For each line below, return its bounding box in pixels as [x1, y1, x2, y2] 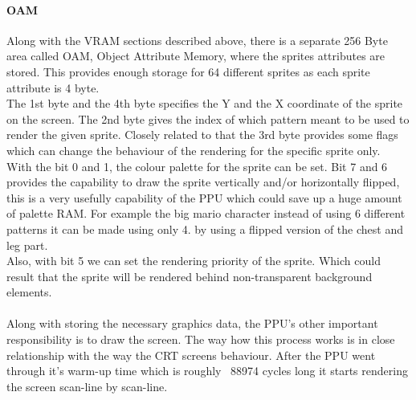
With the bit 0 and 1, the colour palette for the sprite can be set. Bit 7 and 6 [6, 157, 388, 174]
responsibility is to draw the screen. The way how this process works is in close [6, 331, 395, 348]
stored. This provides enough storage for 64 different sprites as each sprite [6, 63, 370, 80]
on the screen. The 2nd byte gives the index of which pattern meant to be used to [6, 110, 410, 127]
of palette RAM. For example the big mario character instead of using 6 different [6, 205, 406, 222]
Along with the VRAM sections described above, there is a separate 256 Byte [6, 31, 388, 48]
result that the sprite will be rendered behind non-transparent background [6, 267, 373, 284]
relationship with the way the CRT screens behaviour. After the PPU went [6, 346, 376, 363]
